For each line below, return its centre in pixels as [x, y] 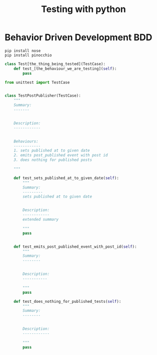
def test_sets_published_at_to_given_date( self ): [66, 178]
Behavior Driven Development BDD [78, 37]
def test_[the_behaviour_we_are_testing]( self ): [65, 69]
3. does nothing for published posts [53, 160]
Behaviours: [26, 141]
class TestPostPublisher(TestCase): [43, 96]
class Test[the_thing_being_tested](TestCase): [55, 64]
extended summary [40, 220]
